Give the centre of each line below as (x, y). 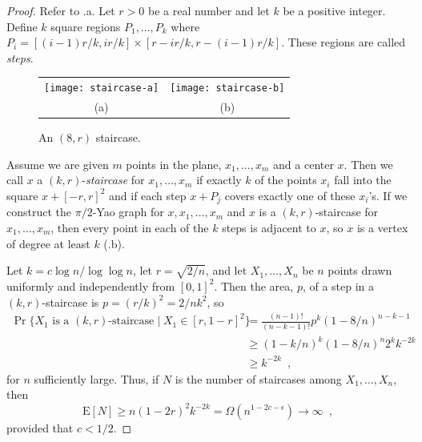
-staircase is (70, 301)
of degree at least (48, 243)
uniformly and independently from (91, 285)
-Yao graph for (128, 212)
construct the (39, 212)
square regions (86, 26)
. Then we (368, 164)
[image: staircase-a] (102, 88)
